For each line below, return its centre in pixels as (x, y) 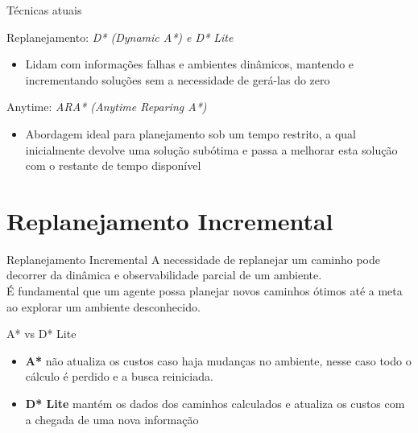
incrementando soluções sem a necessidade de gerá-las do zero (178, 79)
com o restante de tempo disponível (113, 165)
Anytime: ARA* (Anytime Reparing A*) (107, 107)
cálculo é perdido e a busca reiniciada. (119, 376)
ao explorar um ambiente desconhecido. (103, 306)
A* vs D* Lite (41, 334)
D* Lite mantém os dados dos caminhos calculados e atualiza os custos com (215, 404)
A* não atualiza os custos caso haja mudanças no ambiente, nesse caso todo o (218, 360)
